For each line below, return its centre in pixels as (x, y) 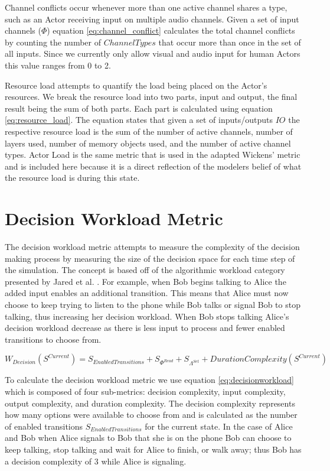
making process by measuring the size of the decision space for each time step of (150, 258)
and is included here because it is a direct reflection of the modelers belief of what (153, 166)
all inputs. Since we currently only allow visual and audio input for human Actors (153, 53)
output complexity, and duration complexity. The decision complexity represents (150, 403)
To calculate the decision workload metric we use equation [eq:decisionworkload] (149, 380)
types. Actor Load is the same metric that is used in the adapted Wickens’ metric (153, 155)
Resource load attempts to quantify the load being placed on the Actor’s (136, 85)
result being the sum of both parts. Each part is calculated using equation (139, 108)
